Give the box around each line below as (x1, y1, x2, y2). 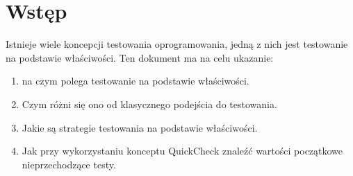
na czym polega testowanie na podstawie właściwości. (22, 73, 249, 88)
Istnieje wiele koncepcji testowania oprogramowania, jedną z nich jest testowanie (6, 37, 348, 51)
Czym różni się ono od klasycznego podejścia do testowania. (22, 96, 277, 111)
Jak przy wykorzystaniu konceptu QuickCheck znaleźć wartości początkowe (22, 143, 343, 158)
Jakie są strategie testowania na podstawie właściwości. (22, 120, 258, 134)
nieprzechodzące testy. (22, 157, 116, 171)
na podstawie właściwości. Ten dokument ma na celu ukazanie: (6, 50, 274, 64)
